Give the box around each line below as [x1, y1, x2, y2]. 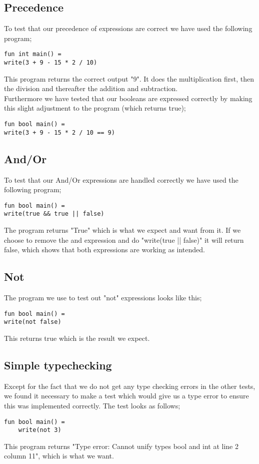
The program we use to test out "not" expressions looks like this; [4, 292, 202, 303]
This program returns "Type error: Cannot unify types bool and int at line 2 [4, 440, 238, 451]
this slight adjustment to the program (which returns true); [4, 103, 186, 113]
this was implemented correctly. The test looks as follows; [4, 400, 180, 410]
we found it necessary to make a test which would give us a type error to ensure [4, 390, 249, 401]
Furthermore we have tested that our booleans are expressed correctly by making [4, 93, 252, 103]
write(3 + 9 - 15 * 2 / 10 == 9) [4, 129, 115, 136]
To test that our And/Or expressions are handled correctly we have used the [4, 174, 238, 185]
